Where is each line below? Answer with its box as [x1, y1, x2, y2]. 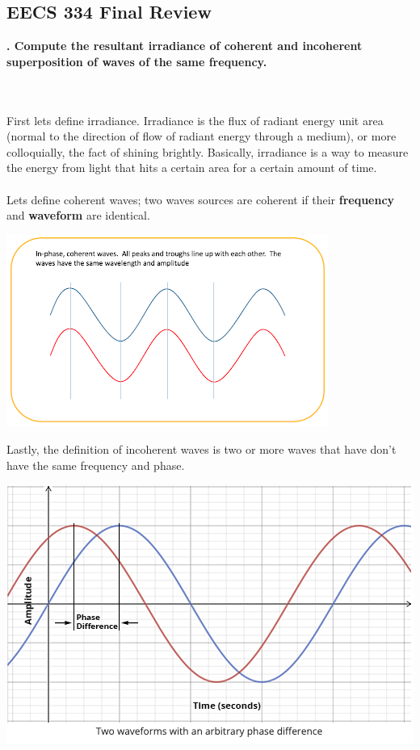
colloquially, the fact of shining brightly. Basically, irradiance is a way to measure [6, 143, 409, 160]
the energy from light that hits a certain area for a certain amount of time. [6, 159, 377, 176]
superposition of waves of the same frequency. [6, 52, 267, 69]
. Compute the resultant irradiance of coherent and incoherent [6, 37, 363, 54]
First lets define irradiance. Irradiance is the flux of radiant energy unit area [6, 111, 384, 128]
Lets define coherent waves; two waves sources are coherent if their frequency [6, 191, 395, 207]
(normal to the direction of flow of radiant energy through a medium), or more [6, 128, 397, 145]
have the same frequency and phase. [6, 456, 185, 473]
